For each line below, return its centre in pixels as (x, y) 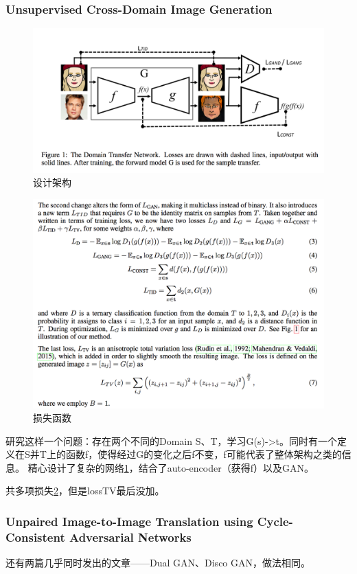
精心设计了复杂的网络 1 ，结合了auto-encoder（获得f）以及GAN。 (171, 467)
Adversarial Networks (130, 537)
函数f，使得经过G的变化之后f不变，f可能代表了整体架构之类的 (204, 454)
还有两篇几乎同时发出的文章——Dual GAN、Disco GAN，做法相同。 (158, 563)
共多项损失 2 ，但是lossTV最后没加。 (85, 491)
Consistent (35, 537)
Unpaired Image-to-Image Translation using (129, 521)
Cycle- (275, 521)
